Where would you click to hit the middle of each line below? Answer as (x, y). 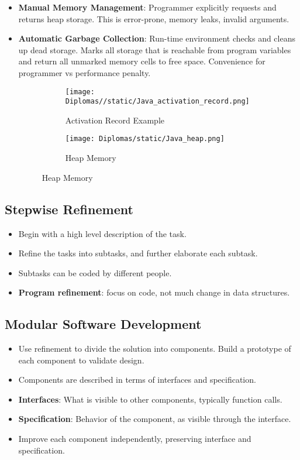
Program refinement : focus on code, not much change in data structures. (154, 292)
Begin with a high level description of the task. (102, 233)
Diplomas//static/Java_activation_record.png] (157, 102)
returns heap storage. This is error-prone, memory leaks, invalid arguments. (154, 18)
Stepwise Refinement (69, 209)
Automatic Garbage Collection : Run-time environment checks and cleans (157, 38)
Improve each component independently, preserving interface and (135, 439)
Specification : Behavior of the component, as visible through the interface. (155, 419)
